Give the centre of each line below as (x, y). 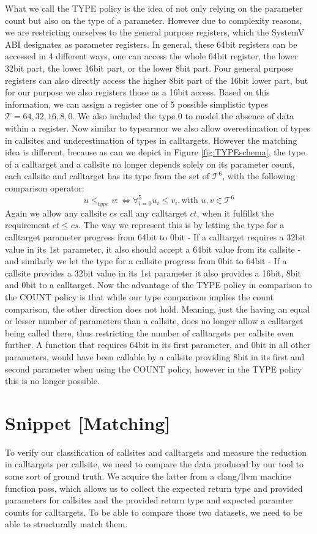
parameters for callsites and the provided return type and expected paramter (149, 500)
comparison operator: (45, 187)
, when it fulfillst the (235, 213)
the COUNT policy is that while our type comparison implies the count (139, 296)
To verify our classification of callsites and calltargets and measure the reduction (156, 452)
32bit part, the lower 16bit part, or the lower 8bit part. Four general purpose (149, 68)
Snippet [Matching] (88, 422)
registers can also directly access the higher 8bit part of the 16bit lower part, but (157, 80)
